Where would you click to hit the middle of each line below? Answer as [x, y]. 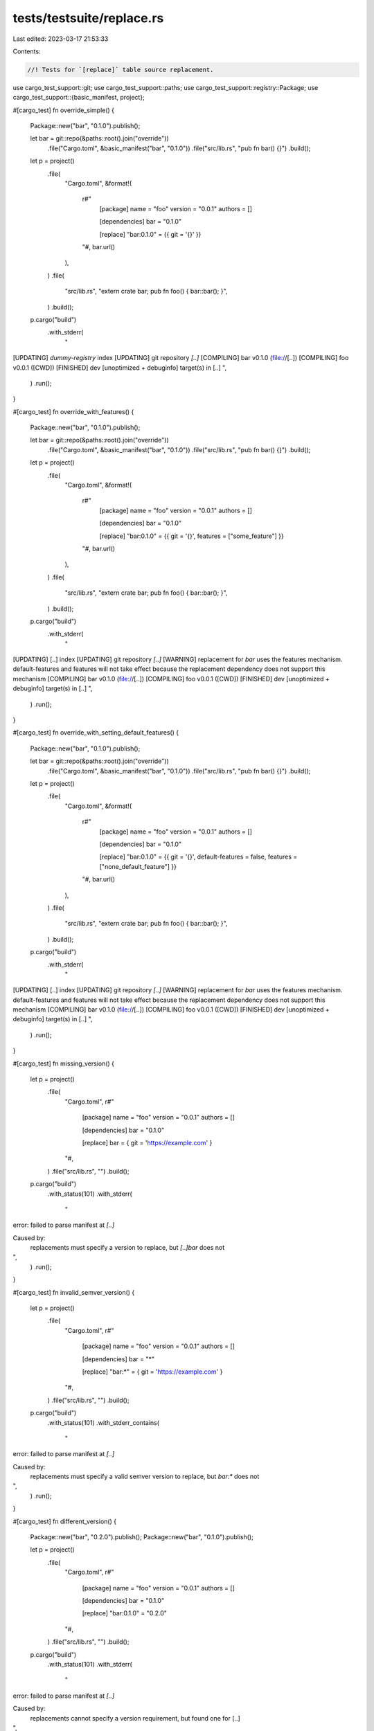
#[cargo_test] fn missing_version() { [63, 1064]
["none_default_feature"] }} [138, 866]
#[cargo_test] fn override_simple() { [63, 110]
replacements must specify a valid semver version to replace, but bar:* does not [145, 1477]
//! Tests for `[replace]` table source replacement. [121, 70]
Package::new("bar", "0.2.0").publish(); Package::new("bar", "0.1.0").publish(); [142, 1537]
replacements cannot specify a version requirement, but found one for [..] [135, 1718]
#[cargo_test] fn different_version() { [65, 1521]
